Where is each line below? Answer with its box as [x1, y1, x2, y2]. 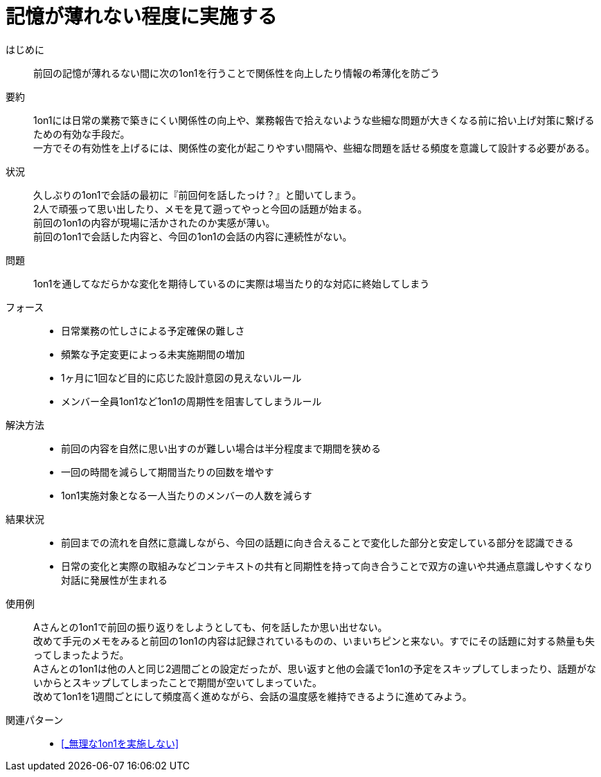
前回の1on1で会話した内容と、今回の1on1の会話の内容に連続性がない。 [33, 230, 352, 242]
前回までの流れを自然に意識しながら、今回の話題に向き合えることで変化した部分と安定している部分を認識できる [61, 536, 574, 548]
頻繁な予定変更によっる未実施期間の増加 [61, 348, 245, 360]
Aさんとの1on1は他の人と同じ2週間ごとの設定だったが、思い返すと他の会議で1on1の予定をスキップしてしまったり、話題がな [33, 662, 597, 675]
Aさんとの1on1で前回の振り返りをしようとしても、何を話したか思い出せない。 [33, 620, 388, 633]
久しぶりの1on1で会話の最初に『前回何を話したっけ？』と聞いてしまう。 [33, 188, 362, 201]
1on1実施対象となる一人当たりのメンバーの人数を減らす [61, 489, 312, 501]
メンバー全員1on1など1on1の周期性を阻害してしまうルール [61, 395, 322, 407]
